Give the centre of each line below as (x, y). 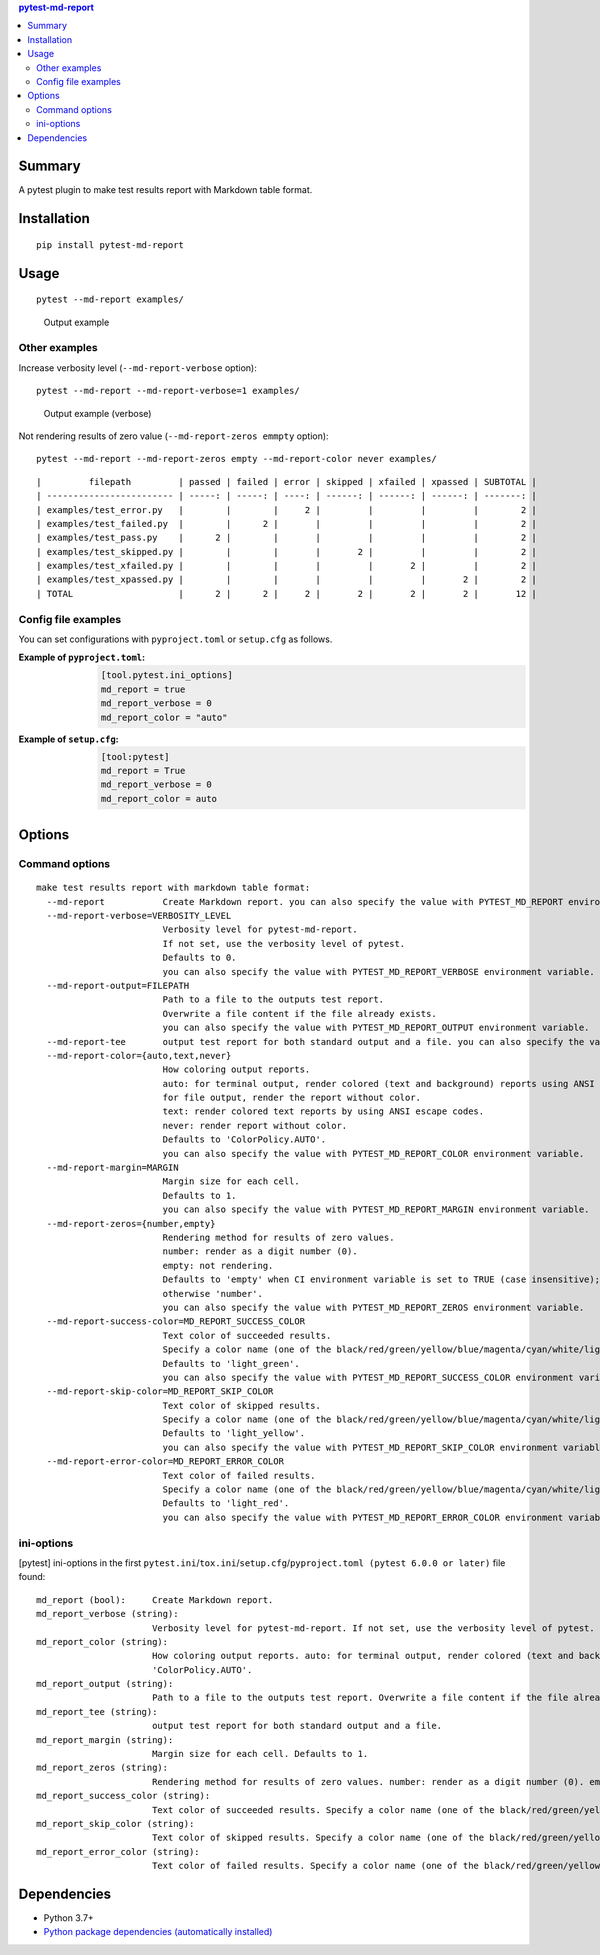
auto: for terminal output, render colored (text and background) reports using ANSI (378, 1083)
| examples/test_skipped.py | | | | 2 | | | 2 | (286, 551)
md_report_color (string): (102, 1641)
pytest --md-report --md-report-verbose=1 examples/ (168, 391)
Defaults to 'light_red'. (226, 1503)
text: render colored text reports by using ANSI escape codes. (323, 1111)
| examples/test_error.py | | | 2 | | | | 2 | (286, 509)
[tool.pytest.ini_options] (167, 675)
